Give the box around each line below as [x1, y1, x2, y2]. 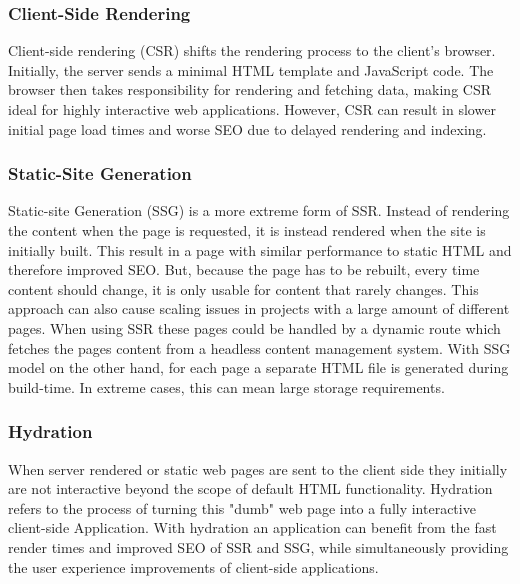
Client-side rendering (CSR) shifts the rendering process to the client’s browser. [8, 40, 496, 61]
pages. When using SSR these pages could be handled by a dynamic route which [8, 317, 501, 338]
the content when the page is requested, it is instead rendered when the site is [8, 220, 486, 240]
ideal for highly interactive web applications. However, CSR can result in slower [8, 99, 496, 119]
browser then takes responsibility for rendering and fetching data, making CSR [8, 79, 491, 100]
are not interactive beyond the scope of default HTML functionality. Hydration [8, 478, 493, 499]
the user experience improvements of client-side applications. [8, 556, 379, 577]
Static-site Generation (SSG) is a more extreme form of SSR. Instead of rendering [8, 200, 510, 221]
